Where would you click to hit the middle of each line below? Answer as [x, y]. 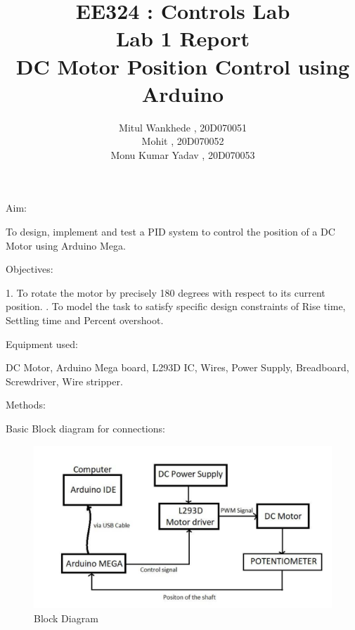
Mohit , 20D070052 [183, 141]
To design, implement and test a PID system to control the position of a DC [170, 232]
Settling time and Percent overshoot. [85, 320]
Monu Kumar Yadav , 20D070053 [183, 154]
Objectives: [30, 269]
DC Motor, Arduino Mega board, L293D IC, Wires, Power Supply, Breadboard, [177, 367]
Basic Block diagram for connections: [85, 428]
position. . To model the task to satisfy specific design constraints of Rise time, [176, 306]
